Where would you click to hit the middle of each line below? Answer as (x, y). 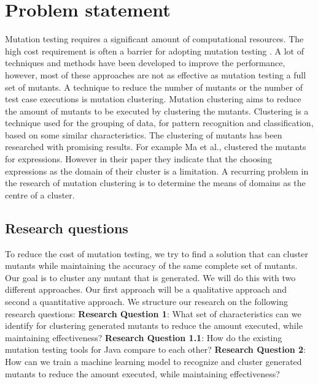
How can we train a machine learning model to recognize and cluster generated (153, 361)
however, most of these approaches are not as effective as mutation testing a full (156, 74)
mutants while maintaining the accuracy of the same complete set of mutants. (151, 265)
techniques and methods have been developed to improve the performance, (145, 63)
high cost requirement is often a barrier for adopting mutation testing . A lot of (154, 51)
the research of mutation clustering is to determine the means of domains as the (155, 183)
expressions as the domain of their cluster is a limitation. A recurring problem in (157, 171)
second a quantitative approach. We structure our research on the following (146, 302)
